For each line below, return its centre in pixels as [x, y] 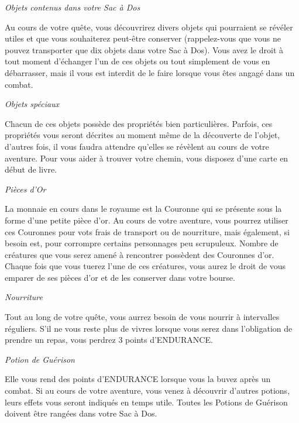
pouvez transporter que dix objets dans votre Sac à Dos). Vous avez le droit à [144, 49]
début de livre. [31, 169]
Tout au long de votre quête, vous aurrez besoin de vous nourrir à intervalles [142, 317]
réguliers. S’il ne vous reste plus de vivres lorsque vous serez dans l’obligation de [149, 328]
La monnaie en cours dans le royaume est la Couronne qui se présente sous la [143, 209]
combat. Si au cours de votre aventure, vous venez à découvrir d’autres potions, [147, 391]
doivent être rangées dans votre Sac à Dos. [81, 413]
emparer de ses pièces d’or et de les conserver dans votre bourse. [120, 277]
